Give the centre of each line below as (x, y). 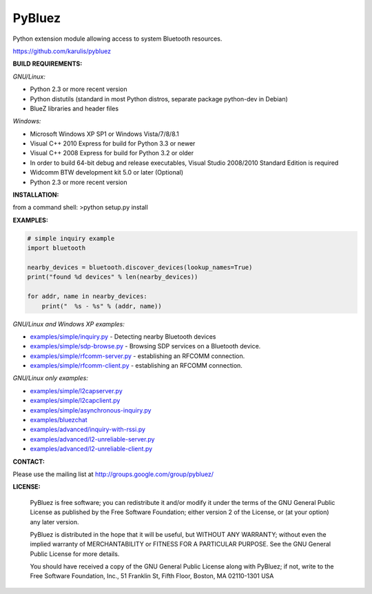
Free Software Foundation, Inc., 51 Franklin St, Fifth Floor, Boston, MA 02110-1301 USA (152, 576)
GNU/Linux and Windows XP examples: (69, 324)
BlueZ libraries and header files (74, 108)
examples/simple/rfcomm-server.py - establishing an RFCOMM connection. (137, 356)
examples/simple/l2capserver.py (76, 390)
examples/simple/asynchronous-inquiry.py (91, 410)
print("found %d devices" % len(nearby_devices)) (113, 277)
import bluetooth (56, 248)
